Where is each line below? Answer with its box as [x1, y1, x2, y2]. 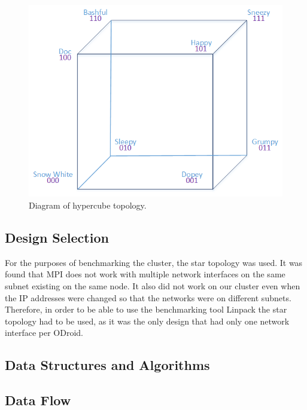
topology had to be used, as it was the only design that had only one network [5, 314, 290, 327]
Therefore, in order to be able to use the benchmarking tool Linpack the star [5, 303, 287, 316]
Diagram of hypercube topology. [29, 198, 147, 211]
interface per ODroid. [5, 326, 83, 339]
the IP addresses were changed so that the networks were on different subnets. [5, 291, 291, 304]
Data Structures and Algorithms [5, 356, 210, 374]
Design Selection [5, 228, 109, 246]
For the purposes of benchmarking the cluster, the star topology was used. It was [5, 256, 303, 268]
